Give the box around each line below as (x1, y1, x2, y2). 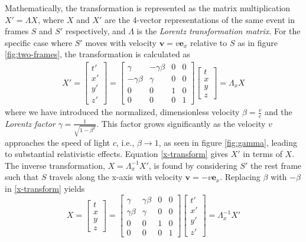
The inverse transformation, (5, 159, 105, 171)
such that (5, 171, 39, 183)
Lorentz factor (5, 117, 56, 129)
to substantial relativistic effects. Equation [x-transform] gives (5, 148, 229, 160)
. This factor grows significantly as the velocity (96, 117, 266, 129)
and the (265, 106, 292, 118)
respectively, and (65, 25, 126, 37)
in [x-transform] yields (5, 182, 85, 195)
